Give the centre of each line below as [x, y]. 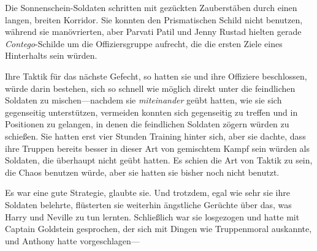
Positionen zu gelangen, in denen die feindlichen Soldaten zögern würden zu [147, 124]
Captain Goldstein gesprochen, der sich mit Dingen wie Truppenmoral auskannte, [158, 229]
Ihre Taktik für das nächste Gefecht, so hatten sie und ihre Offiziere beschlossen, [156, 76]
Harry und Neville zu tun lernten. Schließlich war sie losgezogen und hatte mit [152, 216]
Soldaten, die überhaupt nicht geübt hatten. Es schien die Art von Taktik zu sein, [159, 160]
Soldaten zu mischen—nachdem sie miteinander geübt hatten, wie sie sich [143, 100]
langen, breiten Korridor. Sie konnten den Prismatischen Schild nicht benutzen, [154, 19]
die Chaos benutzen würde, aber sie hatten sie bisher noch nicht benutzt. [142, 172]
